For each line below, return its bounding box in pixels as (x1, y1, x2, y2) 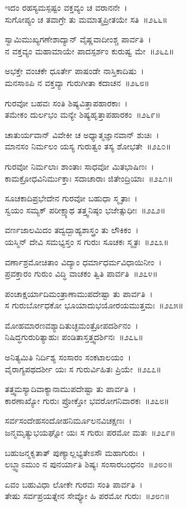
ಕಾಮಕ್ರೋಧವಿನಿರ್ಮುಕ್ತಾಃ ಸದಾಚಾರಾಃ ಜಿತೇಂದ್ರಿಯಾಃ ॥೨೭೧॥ (5, 172, 173, 184)
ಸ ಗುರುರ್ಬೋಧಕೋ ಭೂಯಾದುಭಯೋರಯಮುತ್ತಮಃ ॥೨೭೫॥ (5, 299, 183, 311)
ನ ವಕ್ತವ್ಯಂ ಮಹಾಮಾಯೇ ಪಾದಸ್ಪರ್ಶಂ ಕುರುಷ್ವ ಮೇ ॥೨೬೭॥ (5, 44, 174, 57)
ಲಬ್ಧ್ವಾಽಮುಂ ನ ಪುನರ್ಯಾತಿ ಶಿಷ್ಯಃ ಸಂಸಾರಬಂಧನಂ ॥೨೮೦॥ (5, 458, 173, 470)
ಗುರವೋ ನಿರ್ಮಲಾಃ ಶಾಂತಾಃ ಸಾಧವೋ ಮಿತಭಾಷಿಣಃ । (5, 160, 154, 172)
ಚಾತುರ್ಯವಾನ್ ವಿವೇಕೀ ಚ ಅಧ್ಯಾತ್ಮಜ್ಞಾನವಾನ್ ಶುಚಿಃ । (5, 128, 160, 140)
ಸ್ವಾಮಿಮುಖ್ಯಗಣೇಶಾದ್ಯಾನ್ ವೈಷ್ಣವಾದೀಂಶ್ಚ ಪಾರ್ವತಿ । (5, 33, 151, 45)
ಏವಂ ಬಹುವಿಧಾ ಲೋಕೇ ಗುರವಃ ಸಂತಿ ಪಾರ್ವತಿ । (5, 478, 143, 490)
